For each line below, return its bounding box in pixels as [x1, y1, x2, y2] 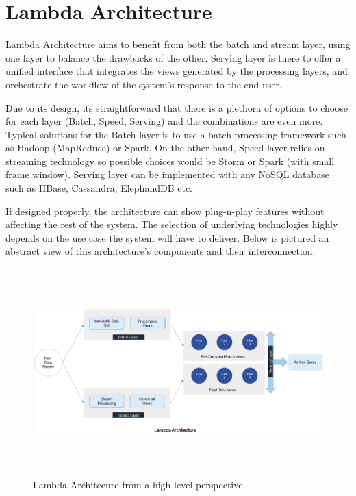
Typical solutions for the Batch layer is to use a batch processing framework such [5, 127, 346, 141]
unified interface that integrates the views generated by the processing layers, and [5, 64, 348, 78]
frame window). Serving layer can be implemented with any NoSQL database [5, 167, 329, 182]
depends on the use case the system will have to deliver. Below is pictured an [5, 230, 329, 245]
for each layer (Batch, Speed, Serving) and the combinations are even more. [5, 114, 323, 128]
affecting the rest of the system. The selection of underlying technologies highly [5, 217, 338, 232]
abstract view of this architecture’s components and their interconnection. [5, 244, 316, 258]
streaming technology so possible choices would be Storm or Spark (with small [5, 153, 335, 168]
